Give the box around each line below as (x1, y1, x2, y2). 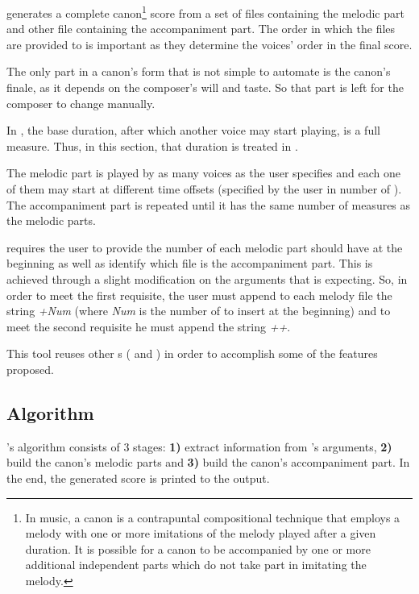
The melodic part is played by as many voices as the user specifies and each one (6, 164, 400, 181)
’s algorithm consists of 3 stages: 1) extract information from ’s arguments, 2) (6, 438, 392, 455)
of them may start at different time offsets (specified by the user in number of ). (6, 181, 402, 197)
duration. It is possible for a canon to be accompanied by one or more (25, 540, 371, 557)
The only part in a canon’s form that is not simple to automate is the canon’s (6, 63, 391, 80)
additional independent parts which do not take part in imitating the (25, 556, 367, 573)
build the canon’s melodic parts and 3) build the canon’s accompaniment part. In (6, 454, 410, 471)
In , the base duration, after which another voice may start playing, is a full (6, 122, 380, 139)
